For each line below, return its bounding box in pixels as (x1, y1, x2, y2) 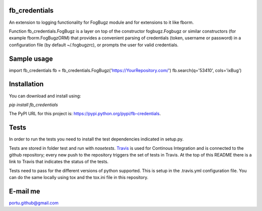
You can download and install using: (9, 93, 81, 99)
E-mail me (9, 187, 40, 195)
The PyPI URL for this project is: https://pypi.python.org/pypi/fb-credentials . (9, 111, 161, 117)
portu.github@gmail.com (9, 200, 59, 206)
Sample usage (9, 54, 53, 63)
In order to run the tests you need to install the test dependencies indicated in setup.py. (9, 136, 184, 142)
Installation (9, 80, 44, 88)
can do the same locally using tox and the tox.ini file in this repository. (9, 175, 148, 180)
